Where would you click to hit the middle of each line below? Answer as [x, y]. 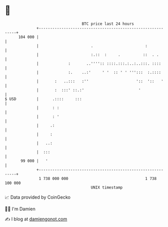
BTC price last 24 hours [108, 24]
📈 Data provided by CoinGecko [38, 197]
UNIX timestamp [107, 187]
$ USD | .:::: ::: [43, 99]
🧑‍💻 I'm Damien [20, 209]
